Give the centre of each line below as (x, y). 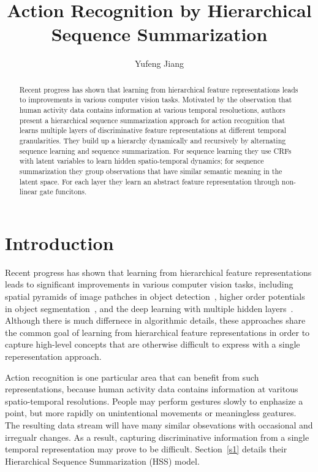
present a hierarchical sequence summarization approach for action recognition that (152, 120)
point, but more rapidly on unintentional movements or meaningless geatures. (151, 413)
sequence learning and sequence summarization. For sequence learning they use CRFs (155, 150)
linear (28, 192)
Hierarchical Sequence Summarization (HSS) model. (102, 461)
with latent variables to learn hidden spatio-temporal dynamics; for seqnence (142, 161)
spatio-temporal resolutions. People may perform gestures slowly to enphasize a (154, 401)
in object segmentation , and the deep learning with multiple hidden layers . (149, 308)
